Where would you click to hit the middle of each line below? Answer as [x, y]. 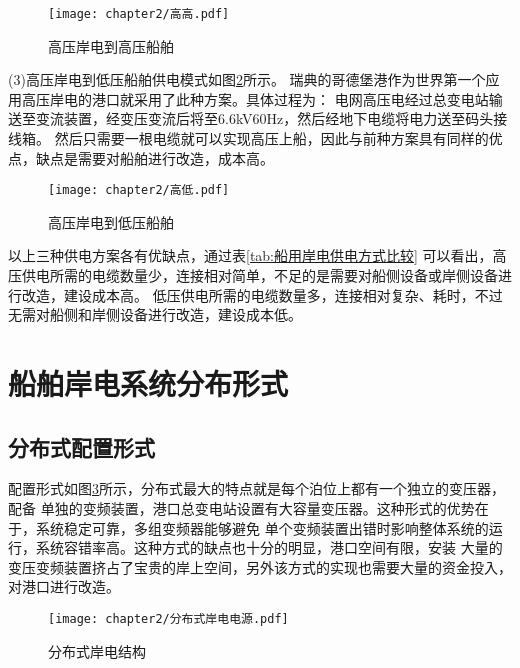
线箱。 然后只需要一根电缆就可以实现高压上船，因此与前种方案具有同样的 [248, 138]
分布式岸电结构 [97, 650]
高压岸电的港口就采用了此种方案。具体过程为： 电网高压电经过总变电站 [255, 98]
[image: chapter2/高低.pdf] [139, 190]
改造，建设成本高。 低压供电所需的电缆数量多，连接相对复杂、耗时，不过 [262, 294]
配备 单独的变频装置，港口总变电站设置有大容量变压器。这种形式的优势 [241, 508]
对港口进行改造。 [64, 586]
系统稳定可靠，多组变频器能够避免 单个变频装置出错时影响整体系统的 [262, 527]
